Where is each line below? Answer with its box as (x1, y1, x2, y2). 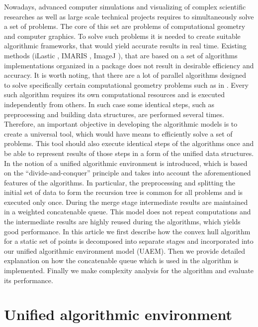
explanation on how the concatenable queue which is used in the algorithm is (4, 255, 239, 266)
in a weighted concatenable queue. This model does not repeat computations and (4, 206, 251, 217)
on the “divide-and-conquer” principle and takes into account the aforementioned (4, 167, 251, 178)
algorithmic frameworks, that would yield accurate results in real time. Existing (4, 40, 247, 51)
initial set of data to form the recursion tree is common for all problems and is (4, 187, 243, 197)
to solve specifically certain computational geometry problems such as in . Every (4, 79, 249, 90)
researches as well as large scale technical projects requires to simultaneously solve (4, 11, 254, 21)
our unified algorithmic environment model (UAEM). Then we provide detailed (4, 245, 245, 256)
